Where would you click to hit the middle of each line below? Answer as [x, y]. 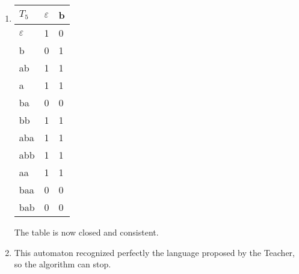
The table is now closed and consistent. [86, 232]
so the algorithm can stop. [63, 264]
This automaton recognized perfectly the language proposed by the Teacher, [154, 252]
